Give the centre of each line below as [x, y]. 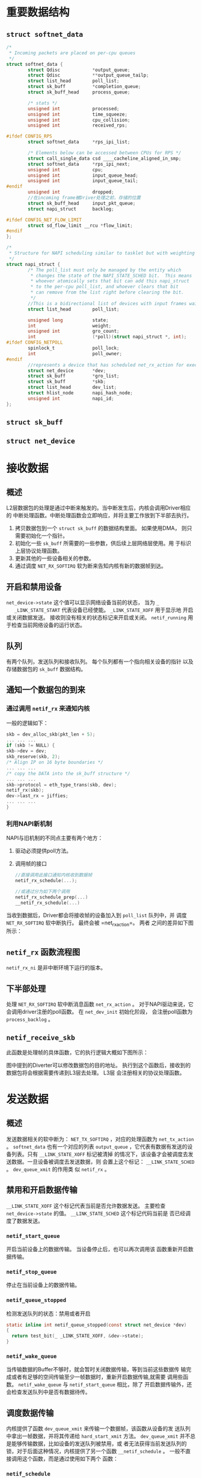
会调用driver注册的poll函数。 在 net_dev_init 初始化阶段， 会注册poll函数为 [99, 1012]
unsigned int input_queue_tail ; [83, 181]
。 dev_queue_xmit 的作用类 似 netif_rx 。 [58, 1169]
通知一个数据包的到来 [46, 690]
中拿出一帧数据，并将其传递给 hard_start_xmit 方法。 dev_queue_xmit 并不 [98, 1436]
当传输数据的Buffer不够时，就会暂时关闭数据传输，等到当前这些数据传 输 [96, 1369]
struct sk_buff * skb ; [67, 382]
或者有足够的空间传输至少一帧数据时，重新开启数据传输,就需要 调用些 [97, 1377]
